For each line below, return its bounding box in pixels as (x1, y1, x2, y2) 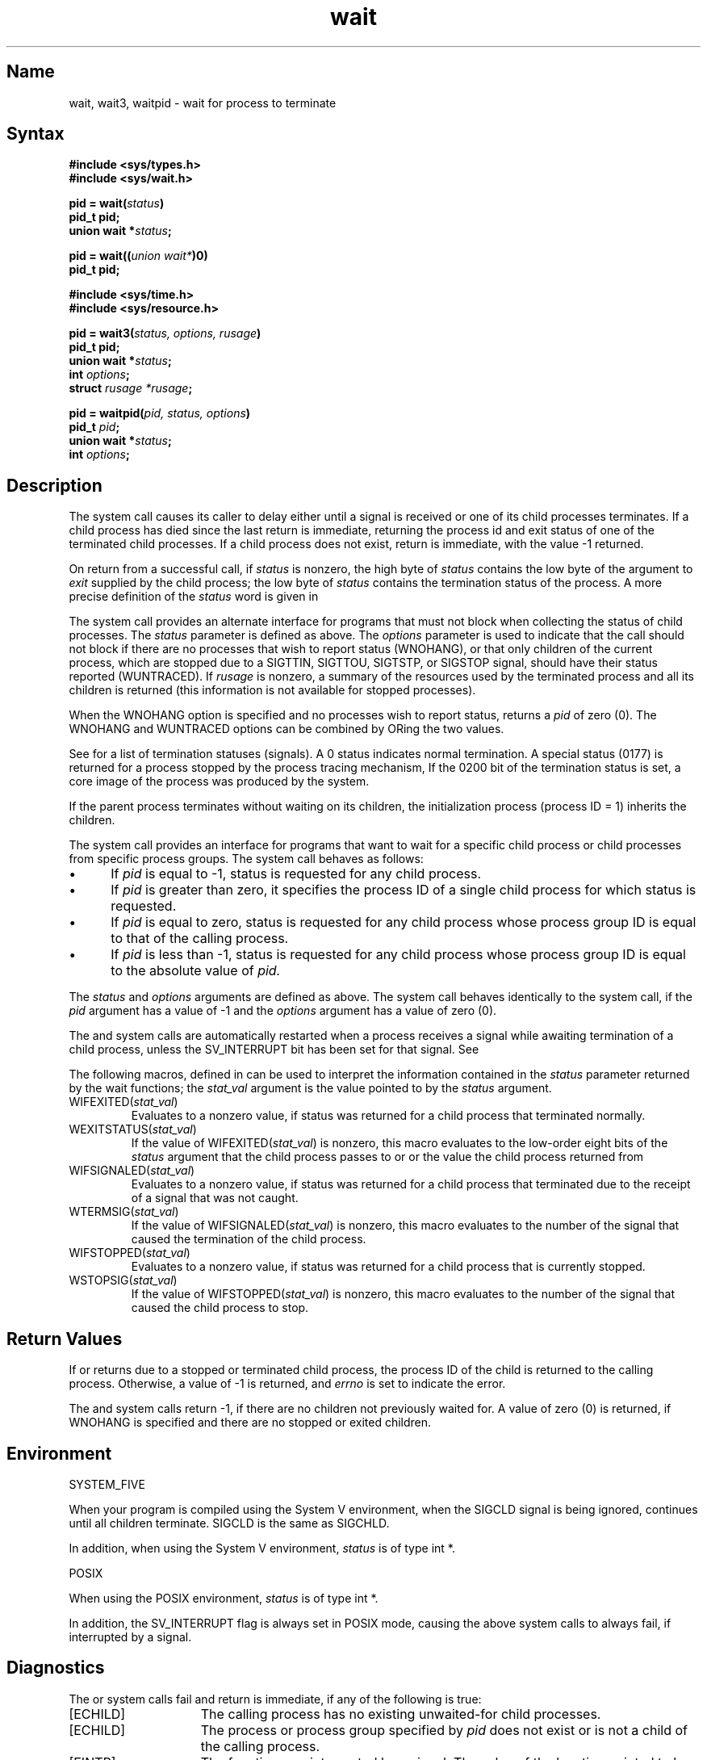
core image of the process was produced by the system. (69, 774, 370, 789)
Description (6, 475, 102, 496)
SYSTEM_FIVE (69, 1477, 145, 1491)
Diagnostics (6, 1657, 105, 1678)
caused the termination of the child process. (131, 1232, 366, 1247)
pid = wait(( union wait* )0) (69, 249, 208, 263)
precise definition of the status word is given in (69, 589, 319, 604)
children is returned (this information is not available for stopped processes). (69, 683, 476, 698)
